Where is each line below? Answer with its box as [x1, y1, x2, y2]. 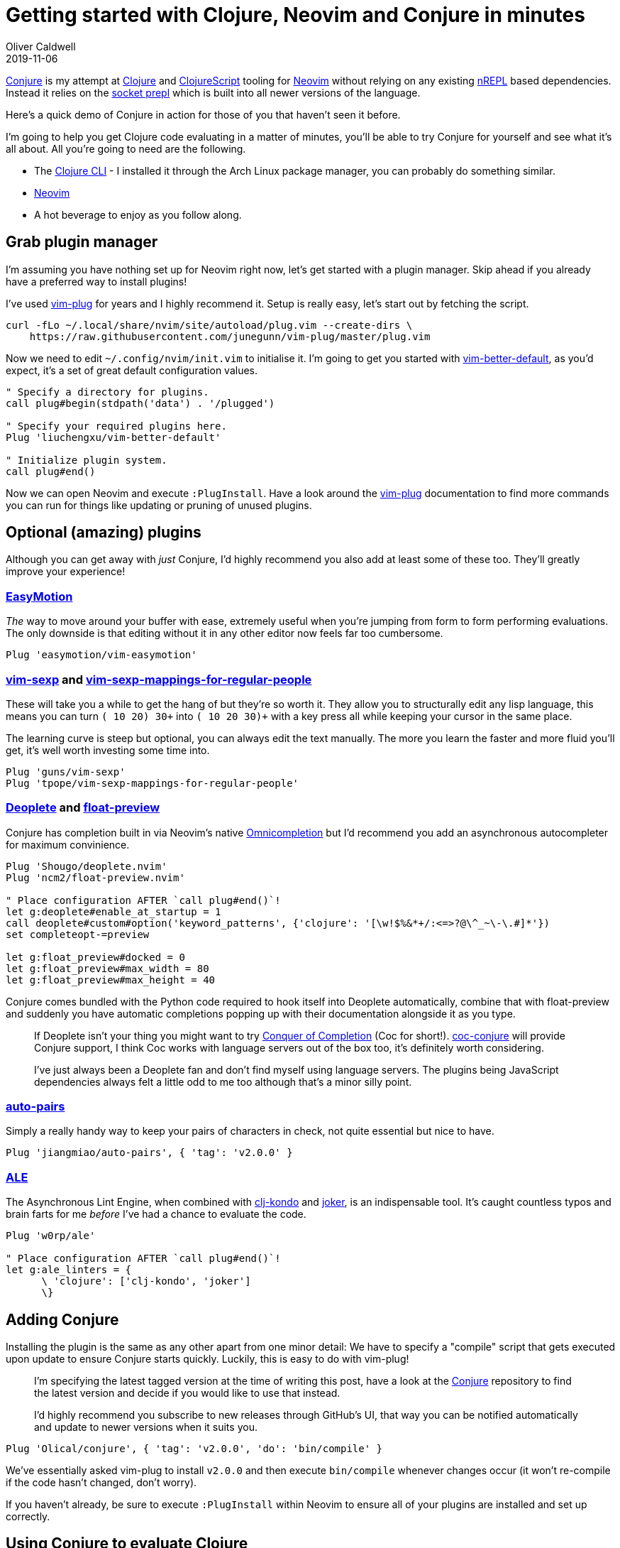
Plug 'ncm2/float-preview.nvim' [6, 871, 185, 883]
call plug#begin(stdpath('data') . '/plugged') [6, 397, 275, 409]
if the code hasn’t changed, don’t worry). [6, 1476, 197, 1489]
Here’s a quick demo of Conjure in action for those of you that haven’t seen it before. [6, 108, 401, 121]
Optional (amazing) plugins [6, 523, 201, 542]
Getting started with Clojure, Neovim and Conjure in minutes [6, 3, 585, 27]
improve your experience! [6, 565, 126, 578]
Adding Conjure [6, 1310, 119, 1329]
